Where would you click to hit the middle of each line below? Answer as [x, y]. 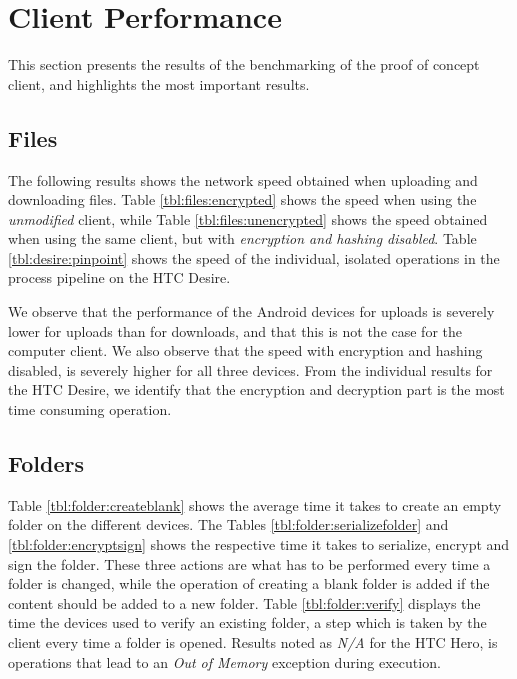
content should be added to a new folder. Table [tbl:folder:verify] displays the [244, 602]
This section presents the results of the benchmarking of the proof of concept [244, 64]
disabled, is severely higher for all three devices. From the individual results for [250, 369]
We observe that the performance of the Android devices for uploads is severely [251, 311]
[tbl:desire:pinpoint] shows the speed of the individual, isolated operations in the [254, 257]
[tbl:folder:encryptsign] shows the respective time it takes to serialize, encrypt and [259, 544]
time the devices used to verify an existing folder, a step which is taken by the [247, 622]
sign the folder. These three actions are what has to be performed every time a [249, 563]
